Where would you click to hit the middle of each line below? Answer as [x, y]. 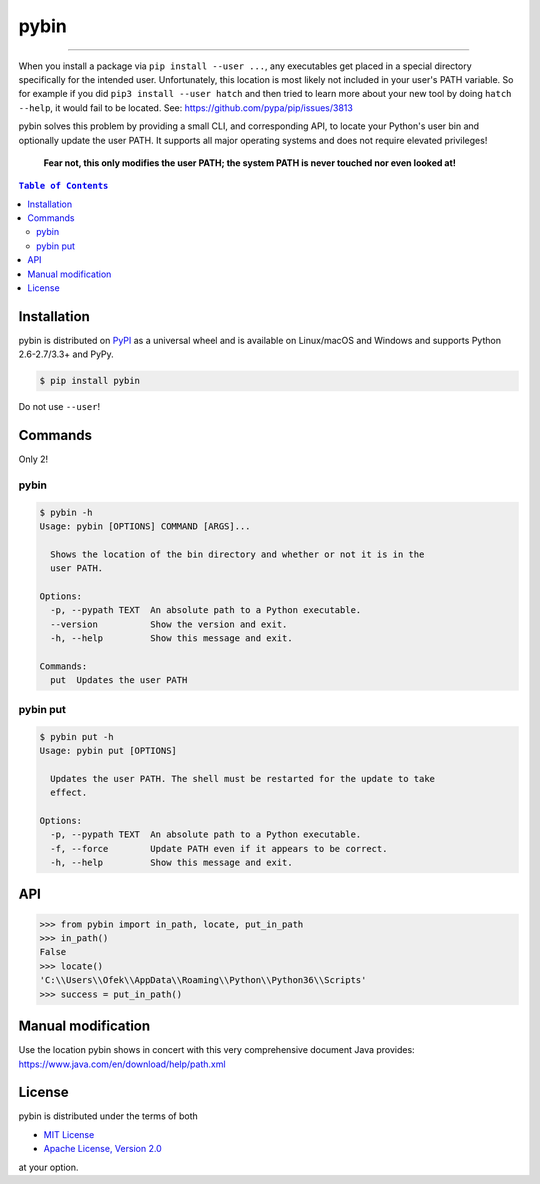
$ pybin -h [66, 512]
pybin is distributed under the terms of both [108, 1116]
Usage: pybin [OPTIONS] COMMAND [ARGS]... [145, 526]
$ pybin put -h [76, 736]
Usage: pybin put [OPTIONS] [108, 750]
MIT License [69, 1134]
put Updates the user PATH [119, 680]
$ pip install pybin [89, 381]
